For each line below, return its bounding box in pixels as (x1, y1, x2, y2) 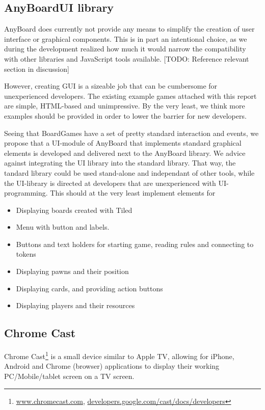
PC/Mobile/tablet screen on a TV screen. (4, 370, 135, 381)
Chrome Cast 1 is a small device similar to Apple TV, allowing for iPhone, (4, 349, 234, 361)
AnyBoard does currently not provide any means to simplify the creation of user (4, 23, 255, 34)
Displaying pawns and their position (16, 266, 129, 277)
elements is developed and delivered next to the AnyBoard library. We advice (4, 147, 246, 158)
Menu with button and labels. (16, 222, 110, 232)
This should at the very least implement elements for (50, 187, 216, 198)
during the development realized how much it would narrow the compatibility (4, 43, 246, 54)
